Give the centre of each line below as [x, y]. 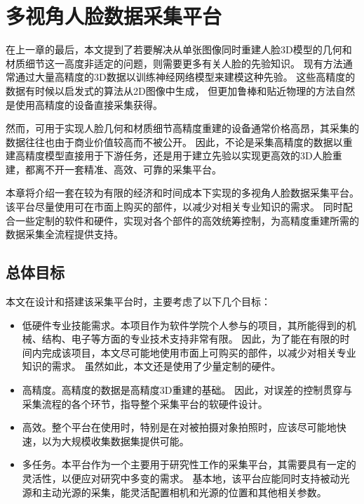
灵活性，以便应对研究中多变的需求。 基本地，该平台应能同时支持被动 [181, 478]
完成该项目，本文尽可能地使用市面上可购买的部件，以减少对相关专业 [199, 352]
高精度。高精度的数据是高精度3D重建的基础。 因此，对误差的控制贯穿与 [187, 390]
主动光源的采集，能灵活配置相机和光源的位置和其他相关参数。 [184, 492]
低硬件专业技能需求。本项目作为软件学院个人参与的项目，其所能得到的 [184, 325]
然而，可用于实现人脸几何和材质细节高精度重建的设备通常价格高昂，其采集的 [182, 128]
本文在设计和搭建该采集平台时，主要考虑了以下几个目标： [138, 301]
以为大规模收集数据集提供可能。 [115, 440]
